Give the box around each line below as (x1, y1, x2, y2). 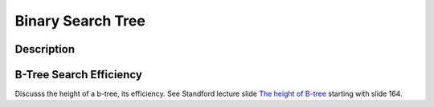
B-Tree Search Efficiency (14, 68, 142, 81)
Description (14, 42, 76, 56)
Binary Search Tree (14, 12, 146, 30)
